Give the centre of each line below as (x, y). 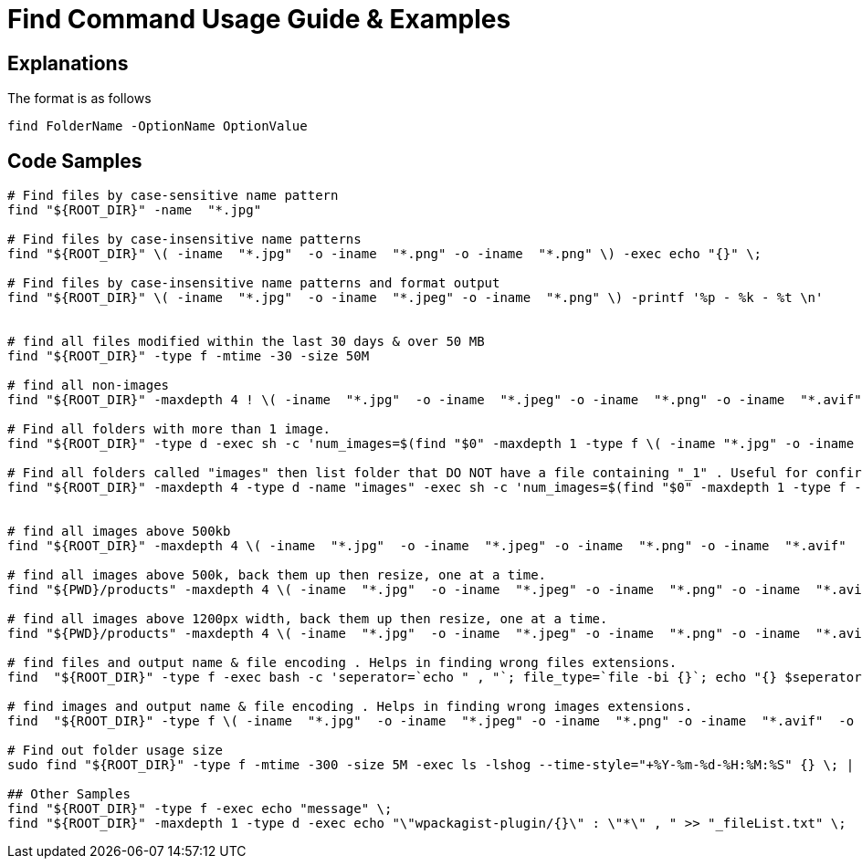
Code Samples (75, 161)
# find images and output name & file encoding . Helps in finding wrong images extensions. (350, 707)
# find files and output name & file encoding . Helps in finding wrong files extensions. (342, 663)
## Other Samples (69, 794)
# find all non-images (89, 386)
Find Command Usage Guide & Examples (259, 19)
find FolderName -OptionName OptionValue (158, 126)
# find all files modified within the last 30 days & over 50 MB (246, 342)
